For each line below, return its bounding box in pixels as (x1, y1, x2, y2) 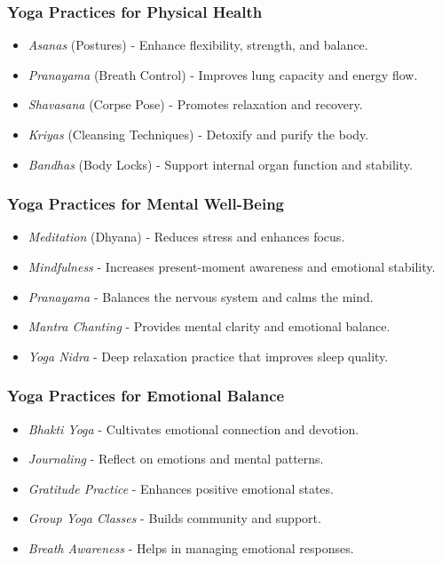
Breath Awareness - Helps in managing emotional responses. (28, 538, 354, 557)
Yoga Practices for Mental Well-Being (7, 193, 285, 215)
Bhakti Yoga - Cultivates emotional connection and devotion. (28, 419, 359, 438)
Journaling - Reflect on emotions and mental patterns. (28, 449, 324, 468)
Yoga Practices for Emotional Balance (7, 385, 285, 407)
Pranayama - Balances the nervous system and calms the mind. (28, 287, 374, 305)
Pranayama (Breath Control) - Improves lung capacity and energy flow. (28, 65, 418, 83)
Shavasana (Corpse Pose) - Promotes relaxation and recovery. (28, 95, 363, 114)
